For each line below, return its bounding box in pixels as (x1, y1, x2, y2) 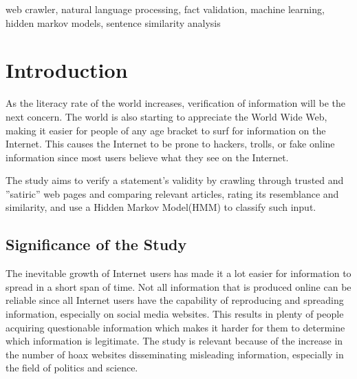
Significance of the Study (6, 234, 187, 255)
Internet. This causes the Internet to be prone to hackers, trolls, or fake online (6, 136, 335, 151)
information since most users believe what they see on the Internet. (6, 150, 289, 164)
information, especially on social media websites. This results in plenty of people (6, 307, 344, 321)
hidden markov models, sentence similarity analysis (6, 15, 221, 30)
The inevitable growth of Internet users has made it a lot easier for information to (6, 266, 351, 280)
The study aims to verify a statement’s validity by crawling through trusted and (6, 173, 344, 187)
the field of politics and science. (6, 360, 138, 375)
